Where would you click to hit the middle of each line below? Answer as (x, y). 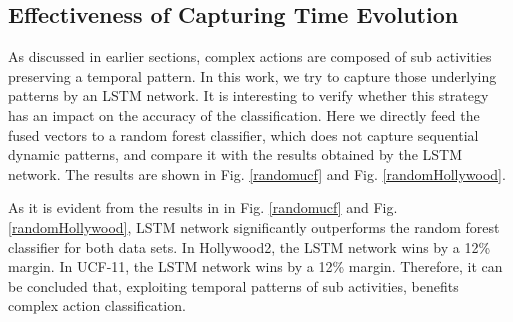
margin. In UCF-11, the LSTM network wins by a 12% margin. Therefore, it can (255, 266)
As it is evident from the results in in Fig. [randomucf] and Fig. (203, 207)
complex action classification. (97, 305)
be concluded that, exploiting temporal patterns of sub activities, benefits (233, 285)
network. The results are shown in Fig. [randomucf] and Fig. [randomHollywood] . (257, 173)
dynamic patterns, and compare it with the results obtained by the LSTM (235, 154)
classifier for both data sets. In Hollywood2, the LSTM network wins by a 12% (249, 246)
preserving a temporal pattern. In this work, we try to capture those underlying (252, 75)
